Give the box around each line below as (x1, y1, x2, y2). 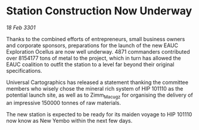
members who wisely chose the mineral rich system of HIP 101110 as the (6, 85, 184, 92)
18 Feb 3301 (6, 24, 36, 31)
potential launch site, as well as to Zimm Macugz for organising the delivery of (6, 91, 194, 100)
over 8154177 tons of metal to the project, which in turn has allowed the (6, 54, 181, 61)
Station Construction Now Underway (6, 4, 192, 18)
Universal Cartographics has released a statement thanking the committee (6, 79, 189, 86)
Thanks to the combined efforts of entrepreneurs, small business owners (6, 35, 185, 42)
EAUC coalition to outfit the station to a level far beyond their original (6, 61, 175, 68)
